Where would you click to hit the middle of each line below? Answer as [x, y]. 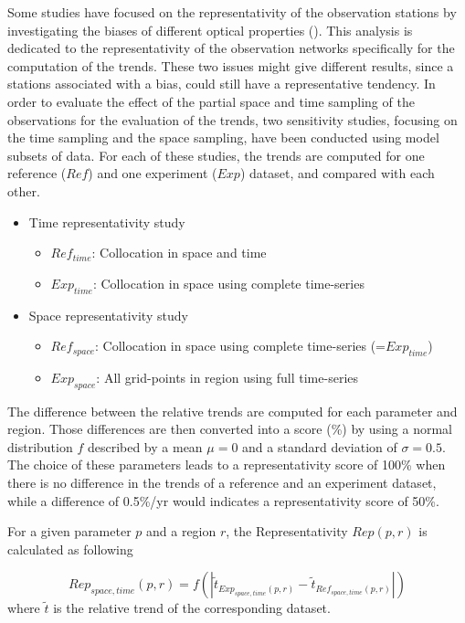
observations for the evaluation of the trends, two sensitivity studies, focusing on [232, 119]
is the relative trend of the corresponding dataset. [192, 608]
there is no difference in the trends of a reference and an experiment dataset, [222, 483]
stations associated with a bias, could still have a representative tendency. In [222, 84]
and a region [181, 531]
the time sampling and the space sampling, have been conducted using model [223, 137]
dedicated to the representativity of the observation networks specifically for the [231, 48]
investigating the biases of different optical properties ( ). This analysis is [210, 30]
